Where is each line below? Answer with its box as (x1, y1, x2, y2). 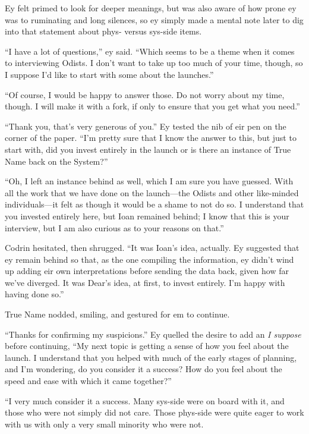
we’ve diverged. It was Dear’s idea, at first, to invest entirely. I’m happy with (5, 276, 285, 288)
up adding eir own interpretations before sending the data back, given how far (5, 265, 289, 277)
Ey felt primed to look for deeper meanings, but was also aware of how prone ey (5, 2, 297, 14)
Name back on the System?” (5, 155, 108, 167)
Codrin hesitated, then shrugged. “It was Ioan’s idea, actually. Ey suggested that (5, 241, 299, 254)
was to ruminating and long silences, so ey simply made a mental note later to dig (5, 13, 304, 26)
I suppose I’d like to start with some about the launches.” (5, 68, 214, 80)
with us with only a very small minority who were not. (5, 417, 204, 430)
